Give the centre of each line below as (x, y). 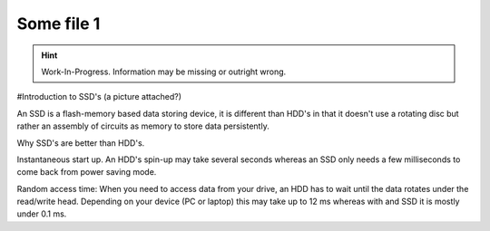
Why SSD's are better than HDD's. (81, 143)
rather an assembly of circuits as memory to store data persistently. (143, 126)
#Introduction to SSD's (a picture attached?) (99, 97)
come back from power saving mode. (87, 172)
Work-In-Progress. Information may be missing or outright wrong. (164, 72)
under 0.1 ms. (42, 214)
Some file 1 (59, 24)
